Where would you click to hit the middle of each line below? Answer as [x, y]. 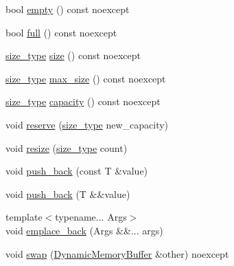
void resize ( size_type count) [67, 147]
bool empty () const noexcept [68, 9]
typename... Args [91, 217]
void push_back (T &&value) [68, 193]
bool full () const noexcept [61, 32]
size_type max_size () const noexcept [86, 78]
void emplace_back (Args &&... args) [84, 230]
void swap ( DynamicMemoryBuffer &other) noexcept [117, 253]
